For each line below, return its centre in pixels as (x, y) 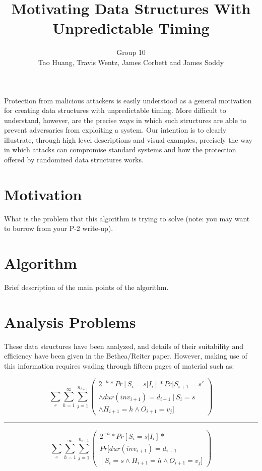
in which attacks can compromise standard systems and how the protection (120, 150)
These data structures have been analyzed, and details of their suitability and (124, 346)
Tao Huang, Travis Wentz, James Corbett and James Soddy (131, 62)
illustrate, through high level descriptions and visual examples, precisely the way (128, 139)
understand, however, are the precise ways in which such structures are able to (125, 120)
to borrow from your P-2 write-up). (59, 228)
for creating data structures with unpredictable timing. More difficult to (115, 110)
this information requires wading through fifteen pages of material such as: (119, 366)
